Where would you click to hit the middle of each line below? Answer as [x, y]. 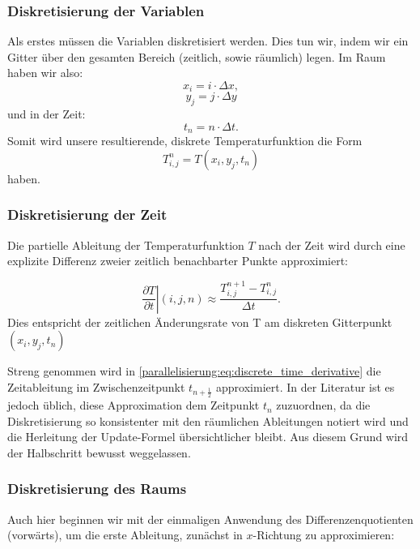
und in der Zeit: [47, 114]
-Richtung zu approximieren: [324, 535]
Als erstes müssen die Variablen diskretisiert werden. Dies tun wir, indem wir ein [208, 41]
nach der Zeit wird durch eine [332, 244]
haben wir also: [45, 73]
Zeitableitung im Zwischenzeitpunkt [96, 386]
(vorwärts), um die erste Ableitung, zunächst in [125, 535]
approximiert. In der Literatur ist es [305, 386]
